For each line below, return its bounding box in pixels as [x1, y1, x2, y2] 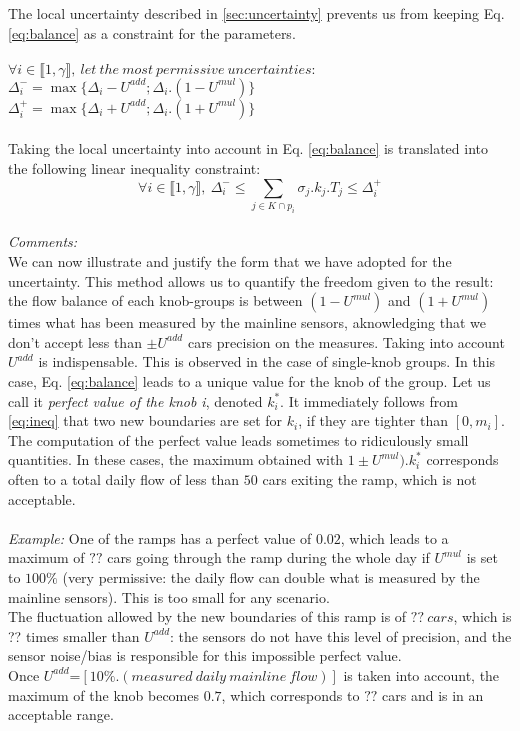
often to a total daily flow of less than [8, 468, 240, 489]
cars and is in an [382, 684, 484, 705]
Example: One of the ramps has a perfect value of [8, 527, 312, 548]
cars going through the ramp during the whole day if [107, 547, 430, 568]
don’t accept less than [8, 331, 142, 352]
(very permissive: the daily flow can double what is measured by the [62, 566, 480, 587]
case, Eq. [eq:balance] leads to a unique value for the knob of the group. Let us [8, 371, 491, 391]
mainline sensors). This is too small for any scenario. [8, 586, 330, 607]
